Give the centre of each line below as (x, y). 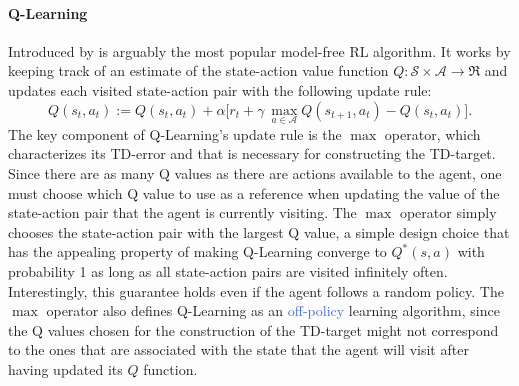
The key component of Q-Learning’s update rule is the (175, 133)
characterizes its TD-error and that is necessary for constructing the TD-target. (252, 153)
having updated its (65, 368)
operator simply (448, 212)
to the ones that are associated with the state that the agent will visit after (238, 349)
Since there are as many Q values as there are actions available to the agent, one (255, 172)
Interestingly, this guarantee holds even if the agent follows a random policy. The (256, 290)
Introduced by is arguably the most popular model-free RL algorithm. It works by (259, 50)
